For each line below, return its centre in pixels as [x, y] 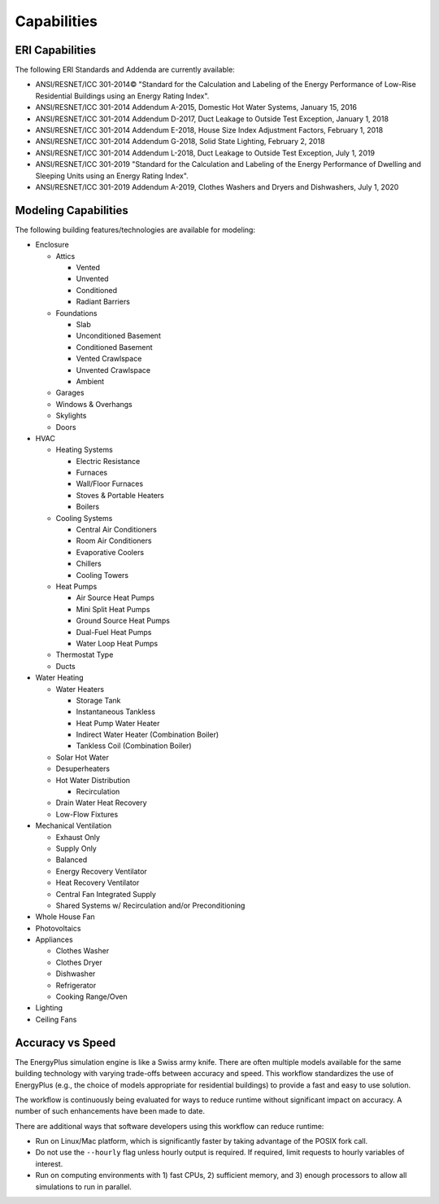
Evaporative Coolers [110, 552]
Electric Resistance [108, 461]
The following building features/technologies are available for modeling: [135, 230]
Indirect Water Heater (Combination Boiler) [148, 735]
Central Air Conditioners [117, 530]
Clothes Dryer [79, 962]
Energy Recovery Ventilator [102, 871]
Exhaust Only [78, 837]
